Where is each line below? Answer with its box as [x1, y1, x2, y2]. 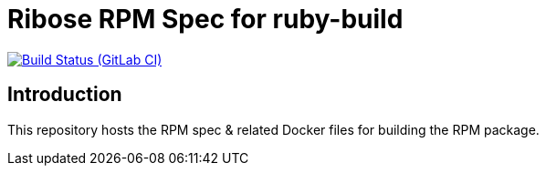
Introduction [7, 83, 122, 107]
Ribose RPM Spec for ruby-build [7, 4, 404, 35]
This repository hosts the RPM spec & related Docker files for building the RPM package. [7, 121, 540, 137]
